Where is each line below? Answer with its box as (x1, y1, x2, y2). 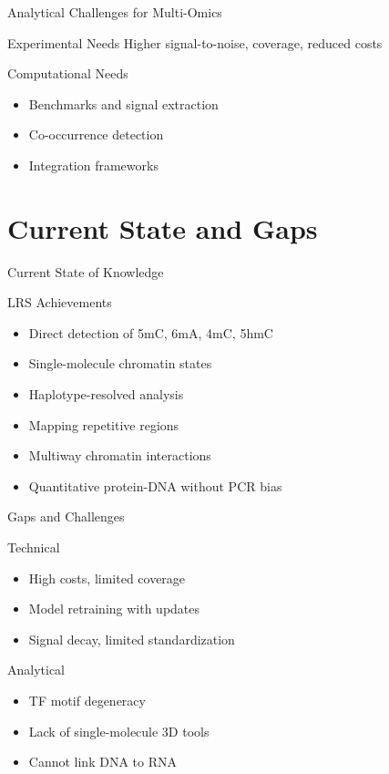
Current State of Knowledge (7, 262, 164, 281)
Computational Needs (7, 64, 128, 83)
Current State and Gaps (7, 209, 318, 246)
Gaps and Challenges (7, 507, 125, 526)
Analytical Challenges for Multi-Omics (7, 3, 222, 21)
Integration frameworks (28, 155, 159, 174)
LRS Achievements (7, 293, 112, 312)
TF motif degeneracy (28, 691, 146, 709)
